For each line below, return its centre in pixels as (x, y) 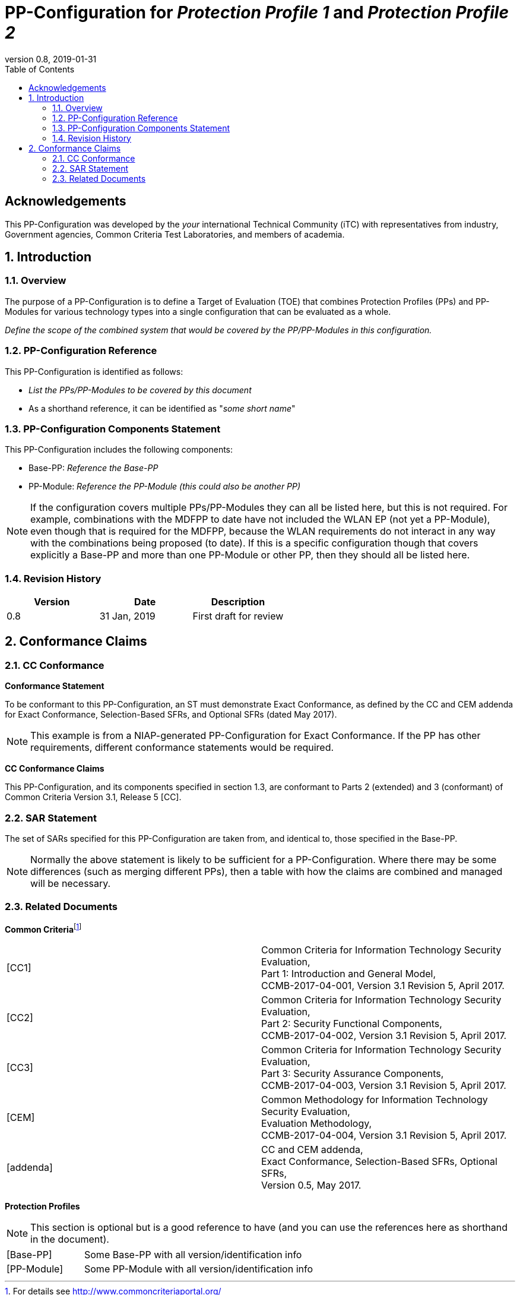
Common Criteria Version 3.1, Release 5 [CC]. (93, 797)
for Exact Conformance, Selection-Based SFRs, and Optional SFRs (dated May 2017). (171, 715)
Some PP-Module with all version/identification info (199, 1269)
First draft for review (238, 616)
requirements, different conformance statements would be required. (182, 748)
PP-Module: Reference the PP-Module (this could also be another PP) (165, 487)
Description (238, 602)
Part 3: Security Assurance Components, (353, 1074)
